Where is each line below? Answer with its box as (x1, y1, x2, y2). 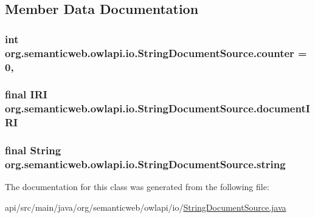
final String (5, 143, 61, 158)
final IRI (5, 87, 47, 102)
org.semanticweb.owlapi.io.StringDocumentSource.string (5, 157, 286, 171)
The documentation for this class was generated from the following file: (5, 180, 269, 193)
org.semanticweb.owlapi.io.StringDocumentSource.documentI (5, 101, 310, 116)
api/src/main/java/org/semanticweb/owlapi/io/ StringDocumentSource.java (5, 200, 286, 213)
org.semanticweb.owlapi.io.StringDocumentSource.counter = (5, 45, 307, 60)
